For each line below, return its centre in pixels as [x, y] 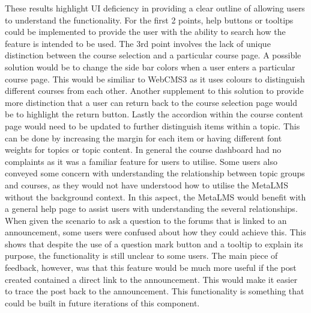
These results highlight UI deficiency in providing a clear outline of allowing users [155, 8]
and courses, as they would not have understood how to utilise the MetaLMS [146, 184]
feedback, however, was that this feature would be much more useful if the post [151, 268]
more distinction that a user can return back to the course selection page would [151, 102]
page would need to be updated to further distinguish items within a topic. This [152, 126]
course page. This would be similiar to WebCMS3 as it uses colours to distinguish [155, 79]
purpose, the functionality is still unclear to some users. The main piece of [141, 256]
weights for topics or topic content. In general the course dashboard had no [143, 150]
